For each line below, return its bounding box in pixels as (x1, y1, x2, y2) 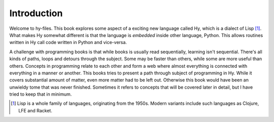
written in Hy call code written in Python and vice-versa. (9, 39, 127, 46)
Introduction (9, 8, 63, 19)
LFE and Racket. (18, 107, 53, 113)
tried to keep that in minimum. (9, 91, 72, 97)
